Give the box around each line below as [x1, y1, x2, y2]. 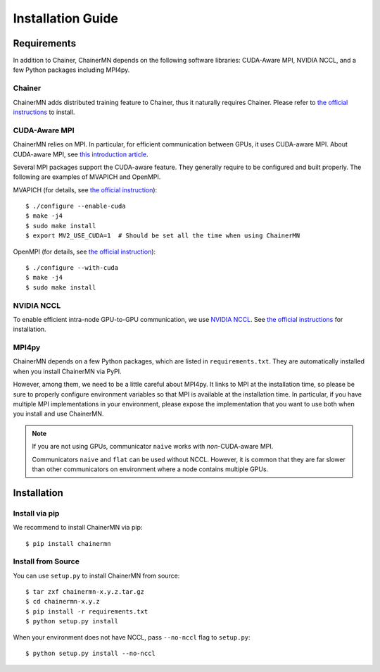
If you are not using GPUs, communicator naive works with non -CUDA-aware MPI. [32, 442, 274, 451]
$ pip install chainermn [25, 540, 111, 547]
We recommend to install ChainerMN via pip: [13, 523, 143, 532]
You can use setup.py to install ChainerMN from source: [13, 571, 180, 580]
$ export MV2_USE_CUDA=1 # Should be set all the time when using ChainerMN [25, 232, 300, 239]
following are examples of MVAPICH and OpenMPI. [13, 173, 161, 181]
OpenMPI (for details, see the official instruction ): [13, 247, 156, 256]
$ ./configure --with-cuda [25, 264, 119, 272]
